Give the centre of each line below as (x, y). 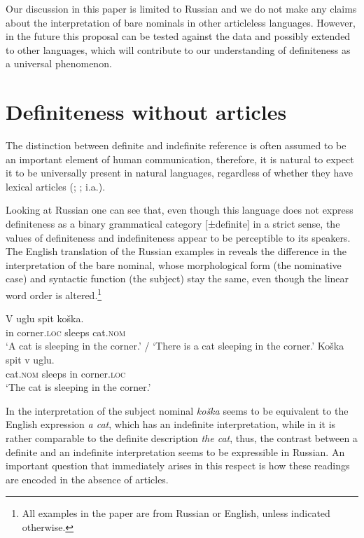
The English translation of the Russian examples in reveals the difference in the (176, 251)
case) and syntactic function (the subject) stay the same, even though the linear (177, 278)
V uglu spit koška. (45, 318)
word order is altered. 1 (54, 294)
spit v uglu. (30, 360)
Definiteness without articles (146, 112)
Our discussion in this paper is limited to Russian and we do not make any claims (181, 8)
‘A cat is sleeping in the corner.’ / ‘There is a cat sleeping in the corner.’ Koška (175, 346)
